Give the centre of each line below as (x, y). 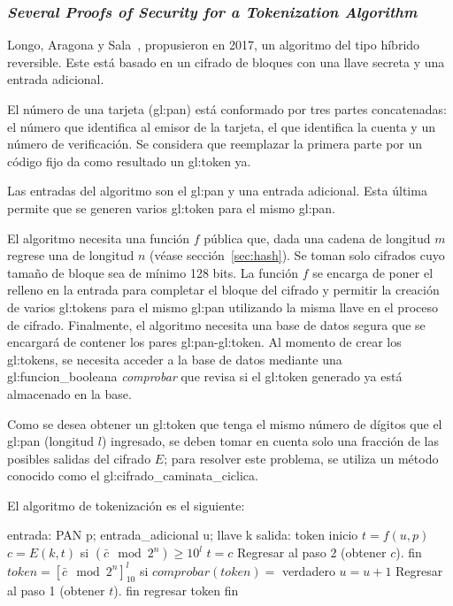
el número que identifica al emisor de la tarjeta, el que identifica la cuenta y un (221, 126)
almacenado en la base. (69, 393)
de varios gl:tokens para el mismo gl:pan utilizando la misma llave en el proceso (223, 307)
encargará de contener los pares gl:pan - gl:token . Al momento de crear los (204, 342)
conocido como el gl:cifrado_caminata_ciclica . (133, 476)
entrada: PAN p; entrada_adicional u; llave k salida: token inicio (183, 535)
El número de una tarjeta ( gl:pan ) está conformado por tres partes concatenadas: (227, 109)
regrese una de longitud (71, 255)
